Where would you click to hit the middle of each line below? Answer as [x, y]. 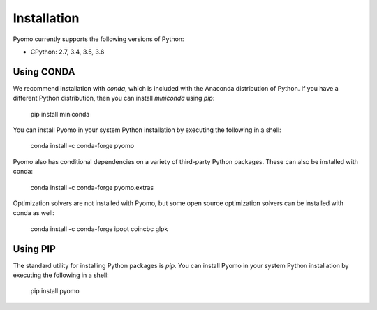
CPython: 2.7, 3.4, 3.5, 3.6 [67, 52]
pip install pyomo [55, 291]
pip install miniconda [60, 114]
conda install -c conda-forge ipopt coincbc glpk [99, 229]
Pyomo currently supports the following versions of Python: [98, 39]
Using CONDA [44, 72]
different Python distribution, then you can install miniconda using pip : [114, 98]
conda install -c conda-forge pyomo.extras [92, 187]
